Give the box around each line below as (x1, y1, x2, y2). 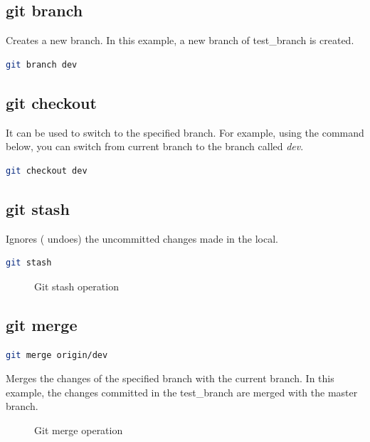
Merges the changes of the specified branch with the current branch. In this (6, 371, 334, 386)
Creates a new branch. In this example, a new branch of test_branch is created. (6, 33, 354, 48)
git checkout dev (6, 165, 88, 176)
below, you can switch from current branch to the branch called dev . (6, 139, 304, 154)
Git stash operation (34, 278, 119, 293)
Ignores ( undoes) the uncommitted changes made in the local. (6, 231, 278, 246)
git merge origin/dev (6, 349, 108, 360)
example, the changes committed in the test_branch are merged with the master (6, 384, 358, 399)
